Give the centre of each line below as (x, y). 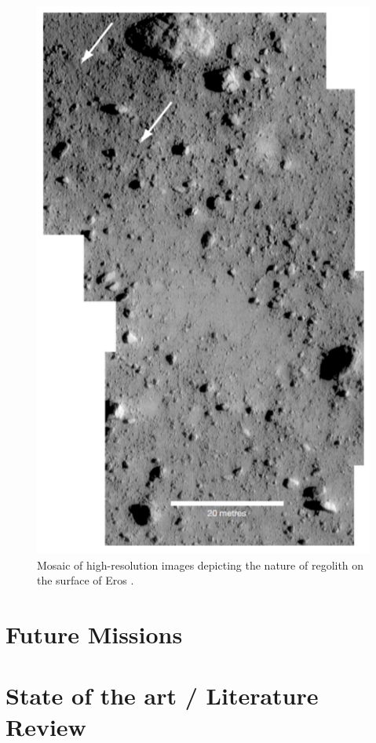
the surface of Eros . (86, 580)
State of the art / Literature (162, 696)
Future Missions (94, 634)
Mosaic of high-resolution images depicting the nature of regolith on (201, 565)
